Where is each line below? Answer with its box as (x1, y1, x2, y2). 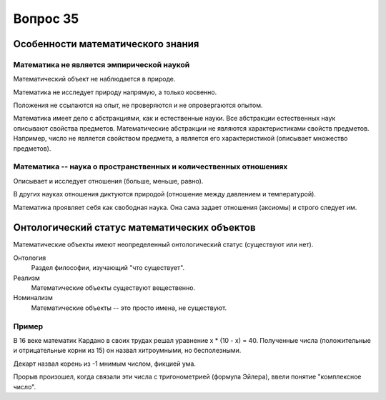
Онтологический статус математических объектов (13, 221, 257, 234)
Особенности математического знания (13, 38, 199, 50)
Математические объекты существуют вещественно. (31, 284, 196, 292)
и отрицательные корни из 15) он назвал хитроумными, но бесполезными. (13, 346, 242, 355)
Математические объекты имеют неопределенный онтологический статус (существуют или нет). (13, 240, 314, 249)
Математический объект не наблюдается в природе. (13, 75, 176, 84)
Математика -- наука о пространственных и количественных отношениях (13, 161, 288, 171)
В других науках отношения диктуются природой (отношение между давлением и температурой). (13, 190, 316, 199)
